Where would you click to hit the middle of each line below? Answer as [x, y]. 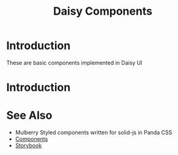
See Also [29, 115]
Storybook [28, 146]
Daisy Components [103, 11]
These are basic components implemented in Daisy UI [74, 62]
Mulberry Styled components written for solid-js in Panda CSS [94, 132]
